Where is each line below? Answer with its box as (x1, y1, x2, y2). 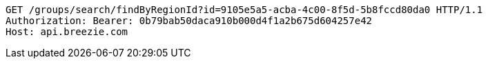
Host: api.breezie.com (6, 26, 128, 37)
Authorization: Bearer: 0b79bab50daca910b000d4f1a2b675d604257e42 (6, 15, 373, 26)
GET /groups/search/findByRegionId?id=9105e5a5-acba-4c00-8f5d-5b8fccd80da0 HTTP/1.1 (6, 4, 483, 15)
